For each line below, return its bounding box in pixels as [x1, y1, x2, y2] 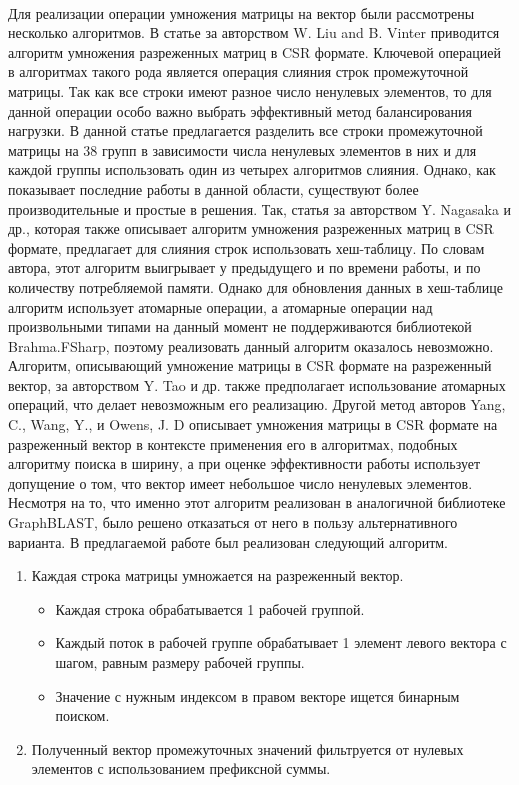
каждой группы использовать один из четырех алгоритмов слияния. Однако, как [8, 159, 496, 180]
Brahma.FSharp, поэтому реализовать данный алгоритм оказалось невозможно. [8, 335, 494, 356]
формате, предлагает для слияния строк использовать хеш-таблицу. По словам [8, 237, 485, 258]
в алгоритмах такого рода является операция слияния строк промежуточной [8, 61, 469, 82]
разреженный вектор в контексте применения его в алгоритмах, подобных [8, 433, 458, 454]
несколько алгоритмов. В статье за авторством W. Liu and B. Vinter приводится [8, 22, 500, 43]
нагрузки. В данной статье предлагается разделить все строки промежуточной [8, 120, 483, 141]
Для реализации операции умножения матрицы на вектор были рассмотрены [8, 2, 475, 23]
